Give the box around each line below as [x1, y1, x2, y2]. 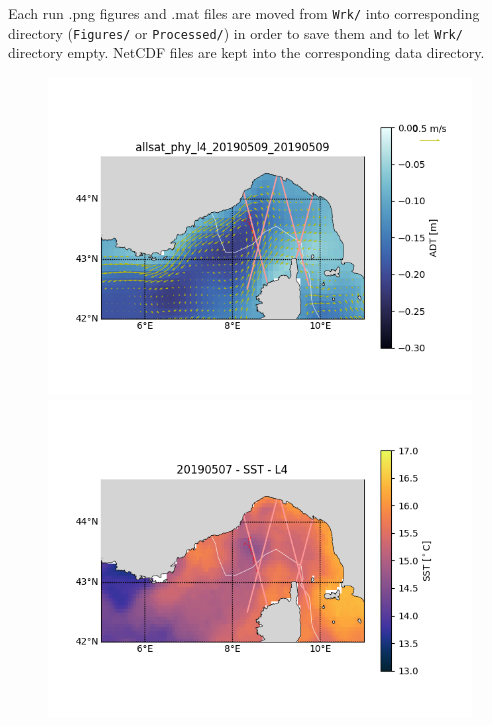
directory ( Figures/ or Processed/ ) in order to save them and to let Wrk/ [8, 22, 463, 43]
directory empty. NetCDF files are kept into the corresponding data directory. [8, 42, 485, 63]
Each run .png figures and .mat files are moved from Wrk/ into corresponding [8, 3, 480, 23]
